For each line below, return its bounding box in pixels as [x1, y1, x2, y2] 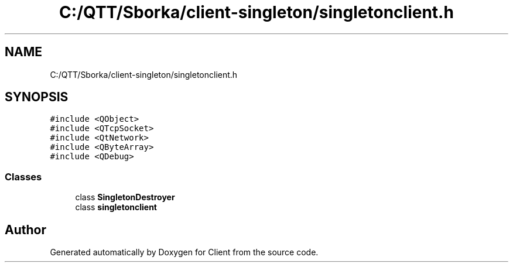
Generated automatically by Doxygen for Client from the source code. [50, 247, 319, 258]
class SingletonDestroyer [75, 192, 175, 203]
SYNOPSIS [5, 90, 69, 105]
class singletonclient [75, 202, 157, 213]
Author [5, 222, 46, 237]
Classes [5, 170, 42, 183]
